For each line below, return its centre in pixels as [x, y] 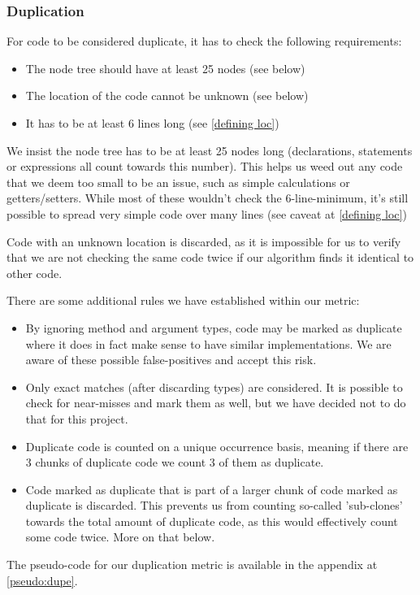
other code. [35, 273]
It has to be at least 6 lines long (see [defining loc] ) [152, 123]
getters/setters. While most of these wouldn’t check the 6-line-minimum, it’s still [208, 198]
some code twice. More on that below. [120, 537]
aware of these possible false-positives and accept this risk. [171, 360]
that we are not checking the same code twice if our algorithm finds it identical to [210, 257]
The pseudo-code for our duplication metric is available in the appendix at [192, 565]
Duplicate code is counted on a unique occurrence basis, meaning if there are [217, 446]
